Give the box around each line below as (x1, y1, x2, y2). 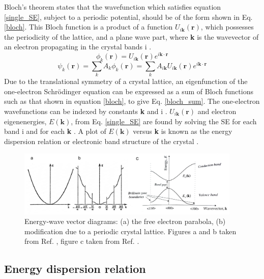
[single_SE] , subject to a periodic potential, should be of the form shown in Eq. (4, 11, 253, 22)
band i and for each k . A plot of (4, 126, 106, 136)
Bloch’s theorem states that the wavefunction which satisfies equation (4, 2, 221, 12)
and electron (197, 106, 237, 117)
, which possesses (200, 21, 254, 32)
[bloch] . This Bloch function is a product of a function (4, 21, 173, 32)
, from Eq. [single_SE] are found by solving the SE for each (71, 116, 257, 126)
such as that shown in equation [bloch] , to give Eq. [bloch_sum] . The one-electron (4, 96, 260, 106)
